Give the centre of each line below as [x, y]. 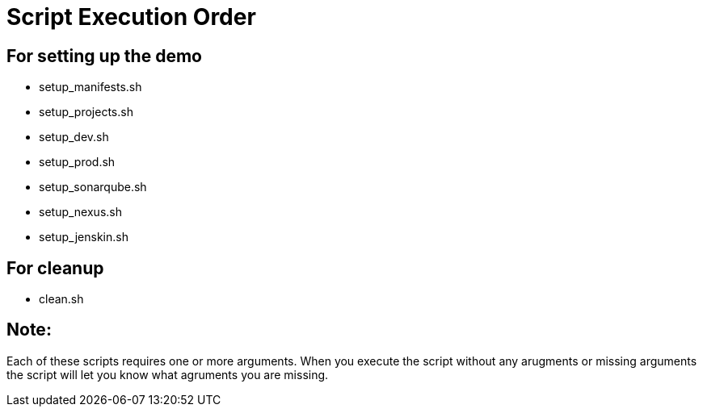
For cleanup [55, 268]
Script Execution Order [131, 17]
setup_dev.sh [74, 137]
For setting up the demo [104, 56]
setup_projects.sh [86, 112]
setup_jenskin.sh [84, 237]
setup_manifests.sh [91, 87]
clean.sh [61, 299]
